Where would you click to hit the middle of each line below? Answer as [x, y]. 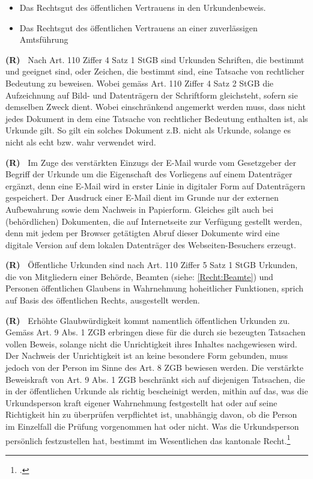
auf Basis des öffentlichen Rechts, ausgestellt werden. [103, 300]
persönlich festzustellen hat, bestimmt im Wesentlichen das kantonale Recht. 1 [148, 439]
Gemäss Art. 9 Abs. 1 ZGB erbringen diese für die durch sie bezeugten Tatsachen [156, 332]
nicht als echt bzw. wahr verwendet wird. [81, 142]
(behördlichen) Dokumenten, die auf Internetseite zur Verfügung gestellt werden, [154, 221]
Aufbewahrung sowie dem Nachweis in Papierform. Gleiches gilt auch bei [139, 209]
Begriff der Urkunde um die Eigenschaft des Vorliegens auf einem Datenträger [149, 174]
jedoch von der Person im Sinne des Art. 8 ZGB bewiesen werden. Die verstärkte [154, 368]
